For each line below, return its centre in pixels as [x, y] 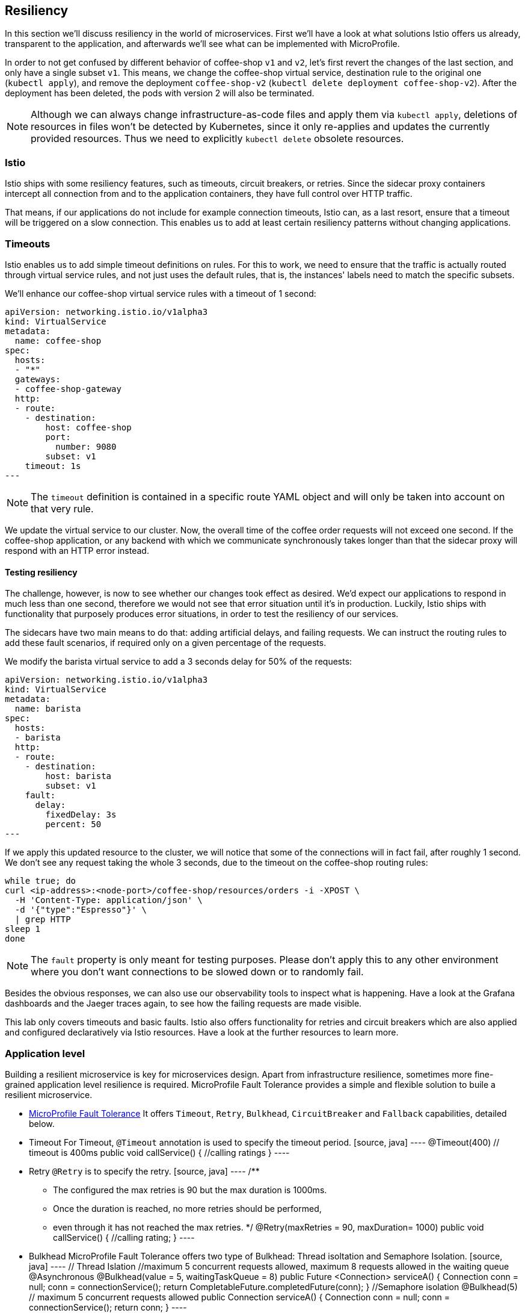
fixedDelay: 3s [81, 815]
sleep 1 [23, 929]
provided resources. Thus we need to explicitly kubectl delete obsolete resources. [217, 139]
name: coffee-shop [58, 340]
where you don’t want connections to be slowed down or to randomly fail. [197, 972]
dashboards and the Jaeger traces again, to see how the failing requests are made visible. [183, 1004]
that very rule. [62, 508]
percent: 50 [73, 824]
